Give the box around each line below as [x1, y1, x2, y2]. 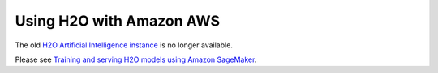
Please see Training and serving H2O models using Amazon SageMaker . [15, 55, 257, 64]
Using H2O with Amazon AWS [15, 12, 221, 30]
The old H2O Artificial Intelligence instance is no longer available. [15, 40, 233, 50]
